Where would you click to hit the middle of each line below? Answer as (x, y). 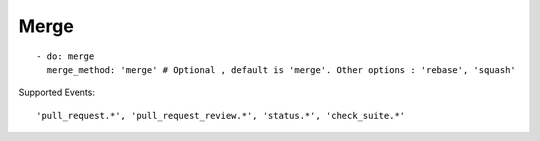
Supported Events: (56, 92)
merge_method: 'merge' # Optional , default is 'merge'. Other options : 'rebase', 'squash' (281, 69)
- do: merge (65, 56)
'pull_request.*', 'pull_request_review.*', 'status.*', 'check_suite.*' (221, 115)
